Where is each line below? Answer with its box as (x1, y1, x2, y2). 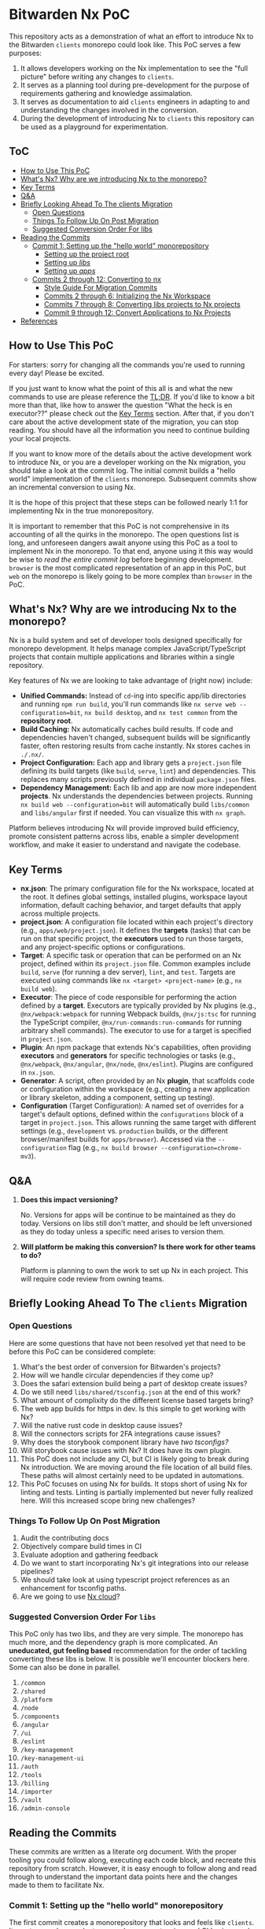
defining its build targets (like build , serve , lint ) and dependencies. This (20, 766, 256, 776)
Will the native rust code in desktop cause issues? (20, 1420, 183, 1429)
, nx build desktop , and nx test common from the (80, 708, 238, 717)
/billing (20, 1780, 50, 1787)
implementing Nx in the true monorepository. (9, 506, 154, 515)
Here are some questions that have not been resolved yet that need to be (9, 1338, 246, 1348)
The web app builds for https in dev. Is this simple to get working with (20, 1403, 246, 1413)
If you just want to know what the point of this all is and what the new (9, 383, 233, 393)
